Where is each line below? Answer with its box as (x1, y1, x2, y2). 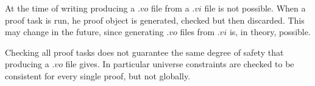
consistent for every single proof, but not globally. (5, 69, 191, 82)
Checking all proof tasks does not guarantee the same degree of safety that (5, 45, 284, 58)
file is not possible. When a (204, 2, 306, 14)
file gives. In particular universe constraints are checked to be (65, 58, 294, 70)
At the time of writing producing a (5, 2, 135, 14)
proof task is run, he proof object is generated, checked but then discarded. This (5, 13, 305, 26)
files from (180, 25, 215, 38)
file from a (151, 2, 189, 14)
